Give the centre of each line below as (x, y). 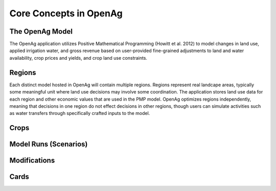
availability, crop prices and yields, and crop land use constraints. (78, 58)
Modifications (32, 161)
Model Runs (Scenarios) (49, 144)
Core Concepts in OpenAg (66, 13)
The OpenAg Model (41, 31)
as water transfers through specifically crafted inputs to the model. (80, 113)
